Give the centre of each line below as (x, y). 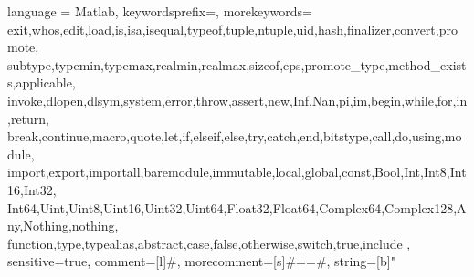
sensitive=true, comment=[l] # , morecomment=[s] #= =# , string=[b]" (201, 261)
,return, (28, 118)
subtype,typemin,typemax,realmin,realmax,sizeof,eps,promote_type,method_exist (237, 64)
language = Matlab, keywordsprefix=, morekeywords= (160, 11)
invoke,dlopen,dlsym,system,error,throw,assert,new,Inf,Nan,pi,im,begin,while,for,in (237, 100)
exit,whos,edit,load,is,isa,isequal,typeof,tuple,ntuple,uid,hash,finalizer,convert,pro (232, 29)
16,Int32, (32, 189)
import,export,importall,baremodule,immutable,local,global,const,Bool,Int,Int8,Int (237, 172)
